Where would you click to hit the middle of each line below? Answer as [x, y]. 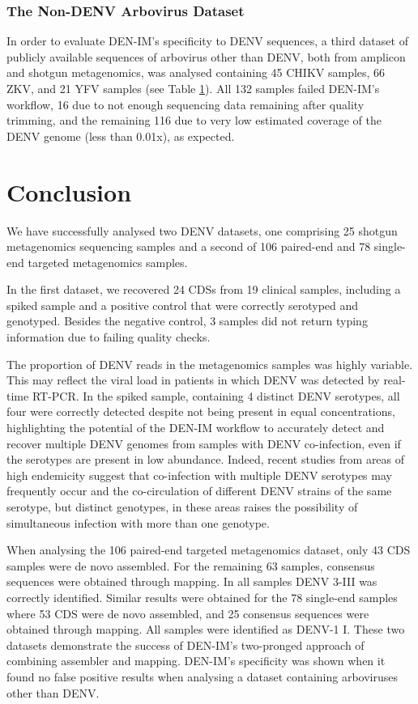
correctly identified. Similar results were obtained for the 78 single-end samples [202, 597]
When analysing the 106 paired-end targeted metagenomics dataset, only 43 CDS [209, 550]
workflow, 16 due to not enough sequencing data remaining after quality [186, 104]
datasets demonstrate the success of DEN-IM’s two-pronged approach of [186, 645]
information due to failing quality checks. [109, 337]
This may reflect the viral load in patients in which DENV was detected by [193, 380]
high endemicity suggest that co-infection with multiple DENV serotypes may [199, 475]
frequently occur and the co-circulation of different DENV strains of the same [199, 491]
